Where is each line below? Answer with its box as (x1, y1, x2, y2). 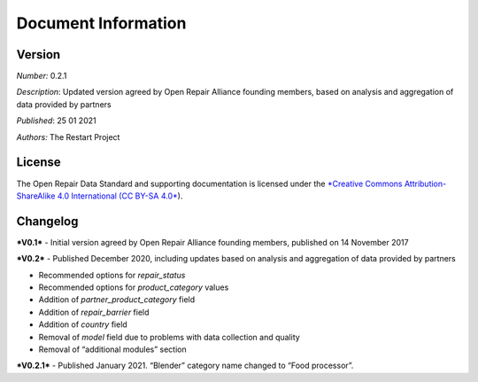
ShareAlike (16, 191, 56, 201)
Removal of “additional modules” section (38, 344, 187, 355)
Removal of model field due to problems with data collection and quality (38, 331, 300, 342)
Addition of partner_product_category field (38, 294, 196, 305)
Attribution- (404, 178, 447, 189)
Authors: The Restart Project (16, 131, 120, 142)
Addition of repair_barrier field (38, 307, 150, 317)
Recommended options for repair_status (38, 269, 186, 280)
